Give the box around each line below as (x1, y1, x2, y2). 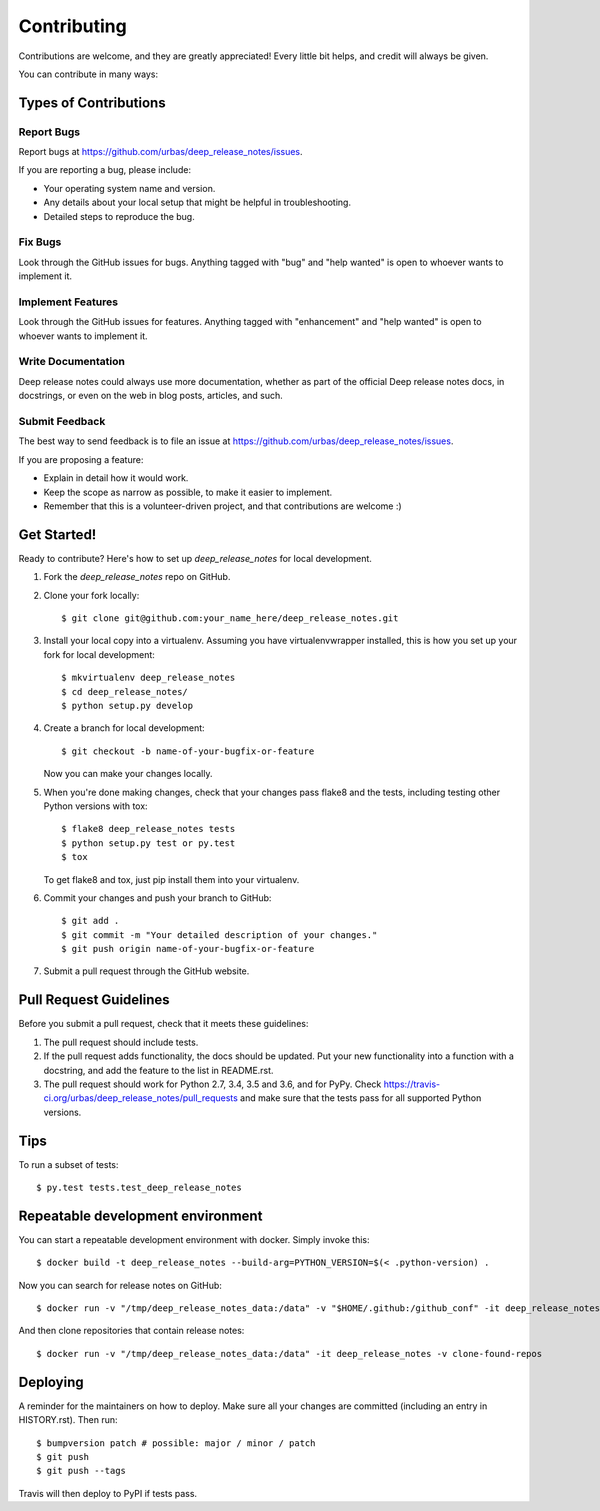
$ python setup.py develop (61, 700, 194, 711)
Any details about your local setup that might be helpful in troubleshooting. (43, 196, 352, 209)
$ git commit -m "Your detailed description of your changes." (61, 929, 378, 940)
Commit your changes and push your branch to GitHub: (43, 891, 272, 904)
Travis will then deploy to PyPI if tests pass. (18, 1487, 198, 1499)
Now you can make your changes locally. (43, 768, 213, 780)
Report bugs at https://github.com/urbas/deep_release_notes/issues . (18, 146, 304, 158)
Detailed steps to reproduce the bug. (43, 210, 195, 222)
